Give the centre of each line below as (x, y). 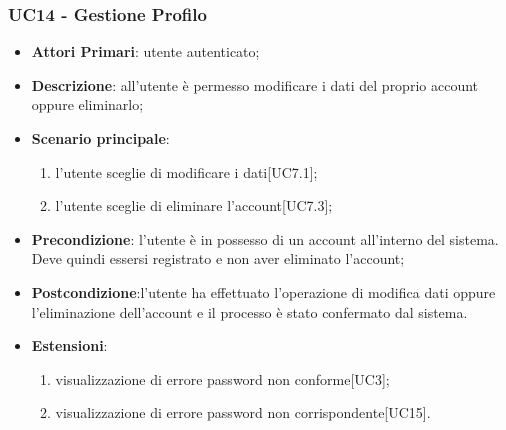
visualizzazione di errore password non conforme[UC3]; (222, 378)
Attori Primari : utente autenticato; (145, 51)
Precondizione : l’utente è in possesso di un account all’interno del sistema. (265, 238)
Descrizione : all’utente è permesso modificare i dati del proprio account (255, 84)
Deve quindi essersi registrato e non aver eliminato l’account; (218, 258)
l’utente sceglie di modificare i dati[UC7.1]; (186, 171)
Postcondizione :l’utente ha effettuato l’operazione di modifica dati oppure (263, 291)
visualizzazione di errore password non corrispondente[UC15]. (243, 412)
